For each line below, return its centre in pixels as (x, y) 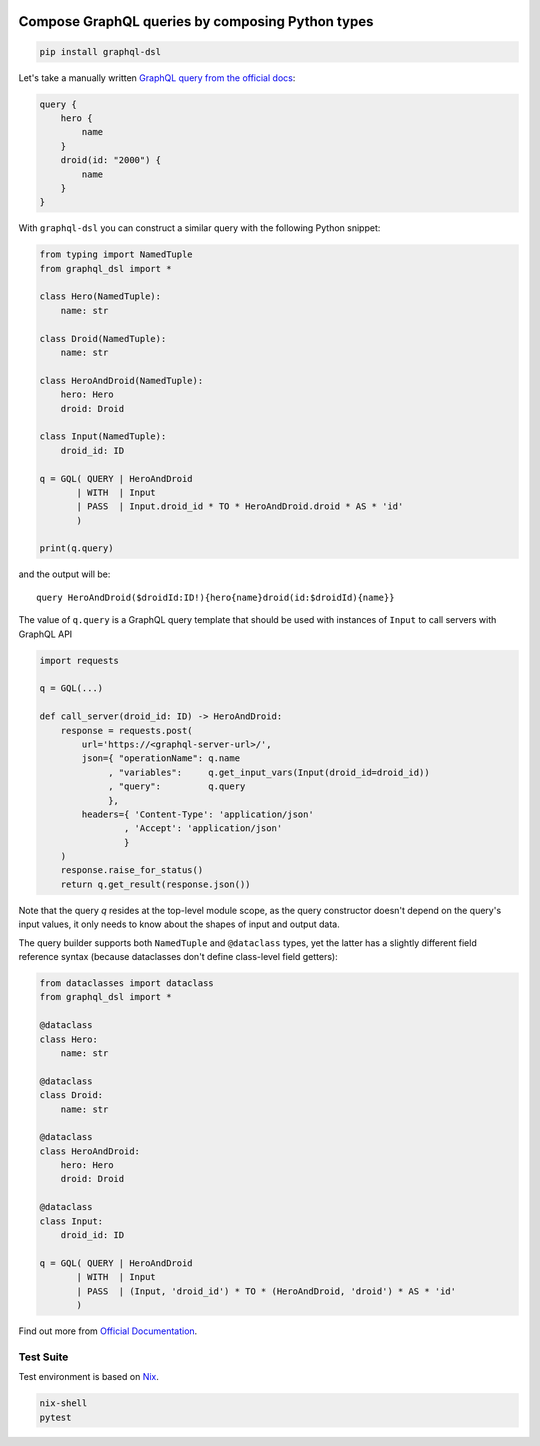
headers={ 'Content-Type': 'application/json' (197, 814)
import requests (79, 660)
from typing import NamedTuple (116, 254)
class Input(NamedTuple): (103, 436)
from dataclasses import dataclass (126, 983)
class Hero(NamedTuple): (100, 296)
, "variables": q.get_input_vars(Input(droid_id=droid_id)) (269, 772)
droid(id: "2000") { (111, 160)
